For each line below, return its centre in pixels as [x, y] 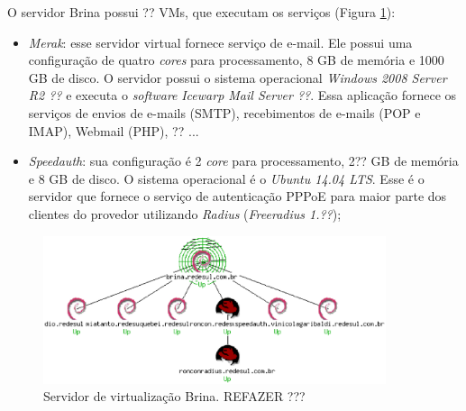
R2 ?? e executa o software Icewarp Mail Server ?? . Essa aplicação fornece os [242, 95]
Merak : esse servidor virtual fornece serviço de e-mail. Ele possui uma [220, 42]
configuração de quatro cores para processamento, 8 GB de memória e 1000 [236, 60]
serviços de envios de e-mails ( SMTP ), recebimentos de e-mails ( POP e [224, 112]
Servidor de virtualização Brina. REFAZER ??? [174, 396]
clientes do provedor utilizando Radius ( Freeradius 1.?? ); [185, 213]
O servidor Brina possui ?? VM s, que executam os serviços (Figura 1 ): [201, 12]
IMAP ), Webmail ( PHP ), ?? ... [114, 130]
